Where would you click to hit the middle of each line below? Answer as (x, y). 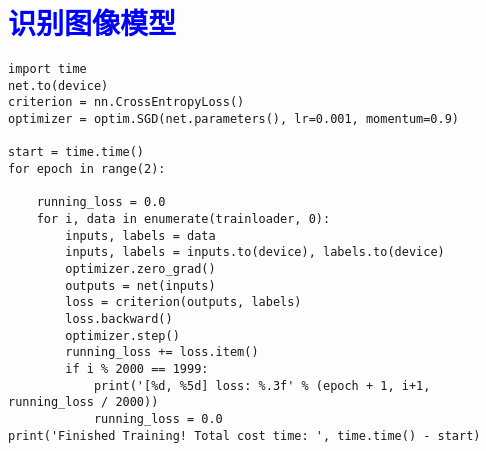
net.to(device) (58, 85)
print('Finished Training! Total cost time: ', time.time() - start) (244, 435)
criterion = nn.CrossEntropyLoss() (126, 102)
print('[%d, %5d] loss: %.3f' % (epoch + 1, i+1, (262, 385)
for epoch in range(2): (87, 169)
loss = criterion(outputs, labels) (183, 302)
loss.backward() (119, 318)
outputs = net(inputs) (140, 285)
